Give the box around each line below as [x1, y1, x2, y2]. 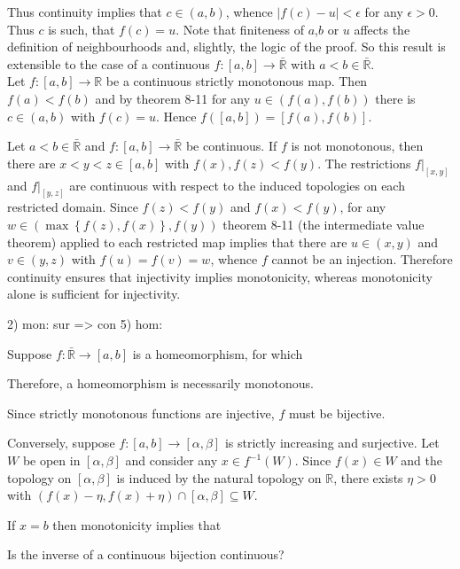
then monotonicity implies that [52, 515, 222, 534]
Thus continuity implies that [7, 3, 162, 20]
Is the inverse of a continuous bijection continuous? [7, 545, 285, 564]
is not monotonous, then [291, 136, 424, 155]
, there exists [333, 468, 403, 487]
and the [401, 451, 442, 469]
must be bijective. [288, 403, 386, 422]
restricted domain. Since [7, 198, 138, 216]
